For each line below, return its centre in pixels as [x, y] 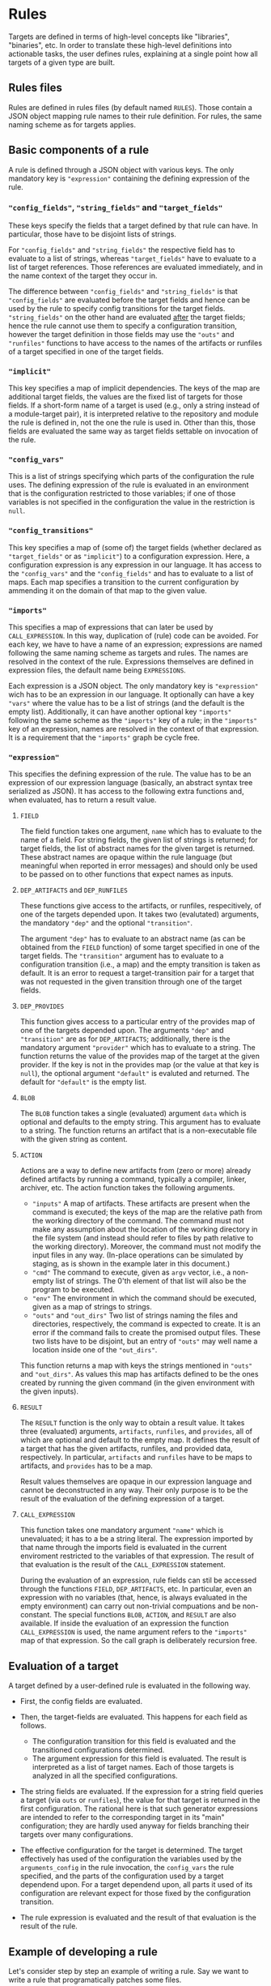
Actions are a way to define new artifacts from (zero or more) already [135, 1171]
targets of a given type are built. [62, 62]
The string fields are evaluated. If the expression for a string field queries [142, 1792]
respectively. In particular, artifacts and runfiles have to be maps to [136, 1457]
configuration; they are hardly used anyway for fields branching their [134, 1826]
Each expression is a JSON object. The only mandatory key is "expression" [133, 686]
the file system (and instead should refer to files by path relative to [143, 1238]
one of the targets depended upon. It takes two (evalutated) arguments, [139, 914]
